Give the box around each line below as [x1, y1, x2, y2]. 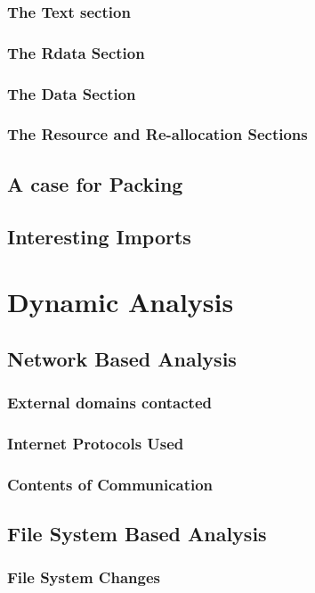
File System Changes [7, 566, 160, 589]
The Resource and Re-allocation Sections [7, 123, 308, 145]
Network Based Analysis [7, 344, 237, 372]
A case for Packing [7, 169, 183, 197]
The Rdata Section [7, 41, 145, 63]
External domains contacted [7, 391, 213, 414]
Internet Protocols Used [7, 432, 184, 454]
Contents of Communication [7, 473, 214, 495]
